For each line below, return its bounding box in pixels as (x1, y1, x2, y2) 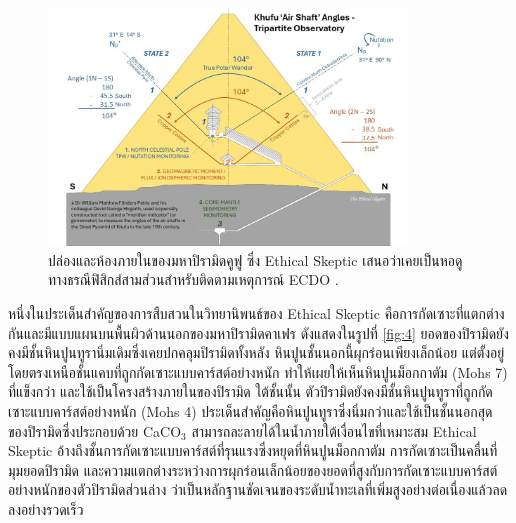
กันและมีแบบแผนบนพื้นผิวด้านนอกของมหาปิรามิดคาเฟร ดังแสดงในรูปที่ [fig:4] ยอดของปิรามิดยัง (8, 322, 509, 343)
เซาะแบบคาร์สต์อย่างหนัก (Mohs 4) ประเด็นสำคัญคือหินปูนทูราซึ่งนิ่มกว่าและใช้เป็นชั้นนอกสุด (8, 401, 493, 422)
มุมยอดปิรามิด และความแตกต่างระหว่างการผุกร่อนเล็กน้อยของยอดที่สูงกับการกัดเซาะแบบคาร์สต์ (8, 459, 498, 480)
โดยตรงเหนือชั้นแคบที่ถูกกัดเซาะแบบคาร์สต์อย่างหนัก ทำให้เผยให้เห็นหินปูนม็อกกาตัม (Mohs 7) (8, 361, 508, 382)
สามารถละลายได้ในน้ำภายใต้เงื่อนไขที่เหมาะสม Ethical (191, 420, 477, 441)
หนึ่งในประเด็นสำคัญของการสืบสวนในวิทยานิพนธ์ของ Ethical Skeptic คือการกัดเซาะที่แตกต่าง (8, 303, 505, 324)
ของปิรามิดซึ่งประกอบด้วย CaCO (8, 420, 182, 441)
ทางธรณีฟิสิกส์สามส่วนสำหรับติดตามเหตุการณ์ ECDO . (48, 269, 339, 290)
